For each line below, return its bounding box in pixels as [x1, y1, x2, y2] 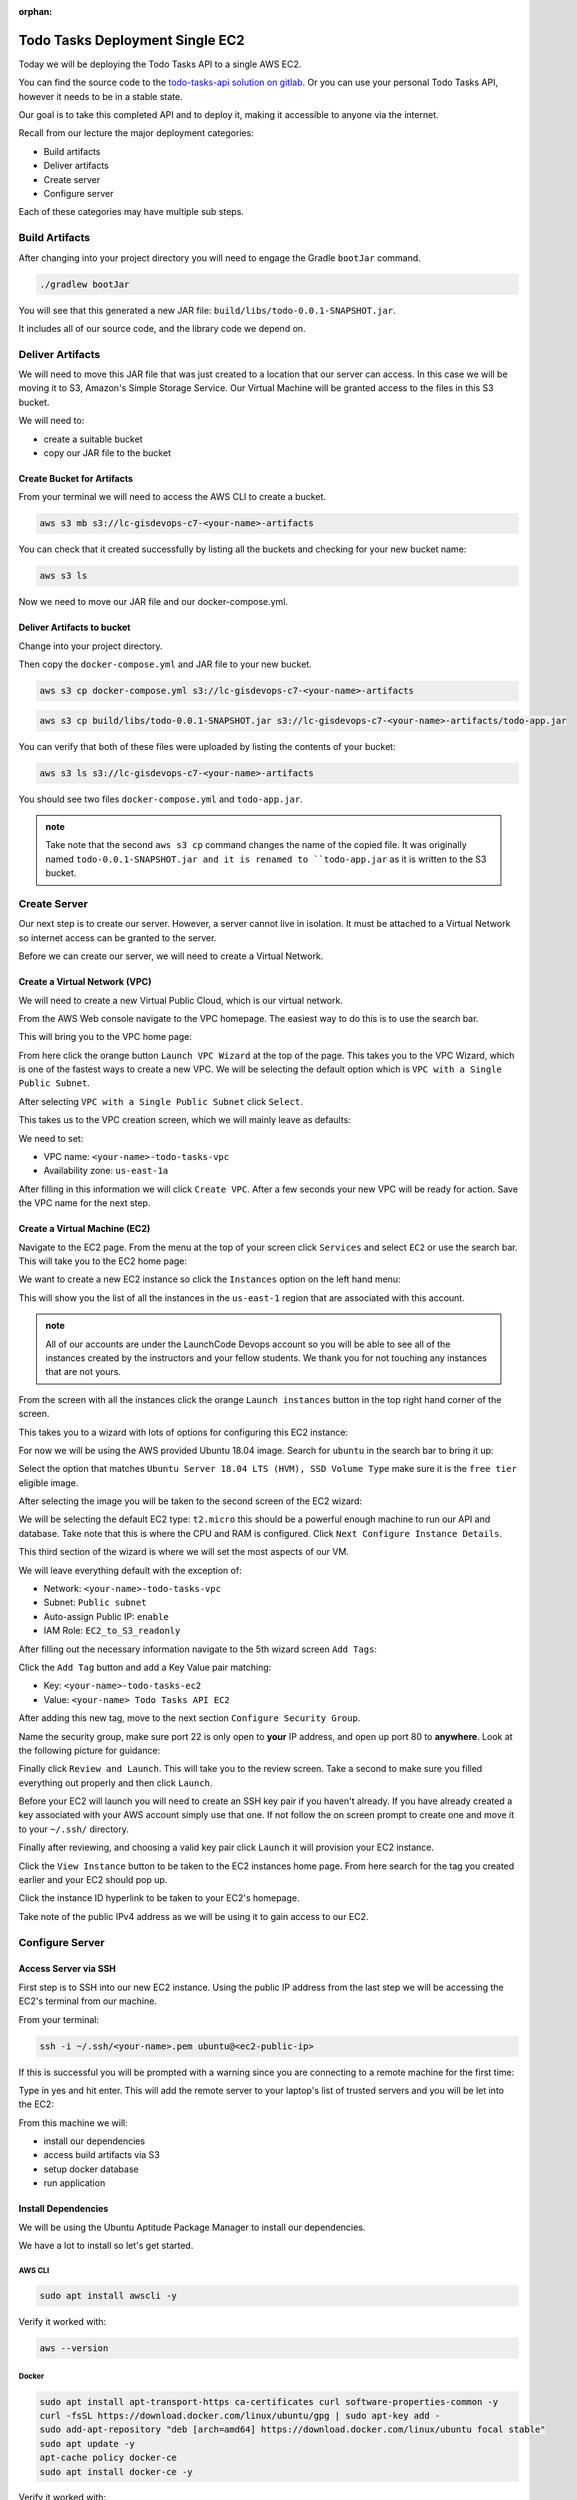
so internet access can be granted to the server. [18, 931, 217, 944]
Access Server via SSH [18, 1963, 117, 1975]
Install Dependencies [18, 2203, 109, 2215]
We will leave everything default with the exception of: [18, 1564, 242, 1576]
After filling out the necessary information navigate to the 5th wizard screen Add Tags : [18, 1643, 377, 1655]
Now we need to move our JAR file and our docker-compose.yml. [18, 596, 289, 608]
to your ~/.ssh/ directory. [18, 1823, 129, 1835]
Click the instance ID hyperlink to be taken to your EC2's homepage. [18, 1892, 300, 1904]
